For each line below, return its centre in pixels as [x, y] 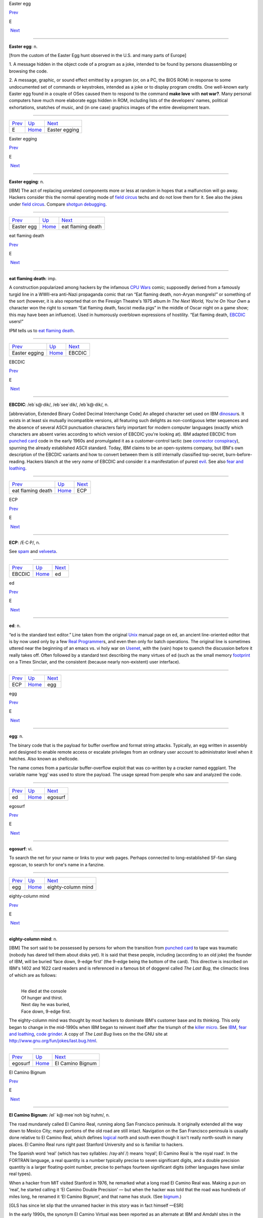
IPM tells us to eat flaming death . [42, 330]
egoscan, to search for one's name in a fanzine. [57, 864]
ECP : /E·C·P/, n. [25, 542]
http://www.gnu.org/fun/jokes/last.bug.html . [53, 1041]
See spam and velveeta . [33, 552]
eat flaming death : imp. [33, 278]
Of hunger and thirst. [42, 998]
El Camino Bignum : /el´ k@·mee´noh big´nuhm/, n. [59, 1115]
